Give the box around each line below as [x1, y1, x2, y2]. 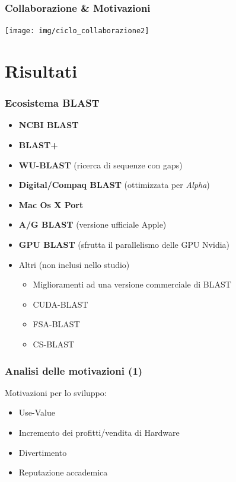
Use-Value [18, 406, 55, 419]
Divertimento [18, 446, 67, 458]
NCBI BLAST [18, 119, 79, 131]
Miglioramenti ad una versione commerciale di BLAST [33, 278, 231, 291]
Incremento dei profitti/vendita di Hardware [18, 426, 180, 438]
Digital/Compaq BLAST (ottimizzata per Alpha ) [18, 178, 210, 191]
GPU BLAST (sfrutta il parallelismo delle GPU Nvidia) [18, 238, 230, 251]
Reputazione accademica [18, 466, 108, 478]
